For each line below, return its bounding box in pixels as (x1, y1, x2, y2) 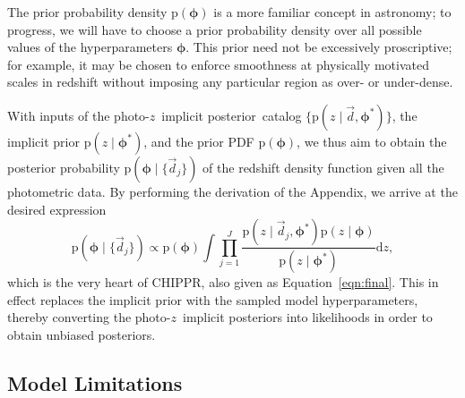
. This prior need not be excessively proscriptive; (185, 38, 452, 56)
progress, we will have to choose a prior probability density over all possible (7, 20, 422, 38)
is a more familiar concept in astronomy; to (213, 3, 452, 21)
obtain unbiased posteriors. (7, 325, 156, 343)
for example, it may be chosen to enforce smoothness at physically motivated (7, 55, 429, 73)
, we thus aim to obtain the (297, 131, 447, 150)
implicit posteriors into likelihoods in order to (182, 308, 433, 326)
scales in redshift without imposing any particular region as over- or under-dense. (7, 72, 453, 91)
